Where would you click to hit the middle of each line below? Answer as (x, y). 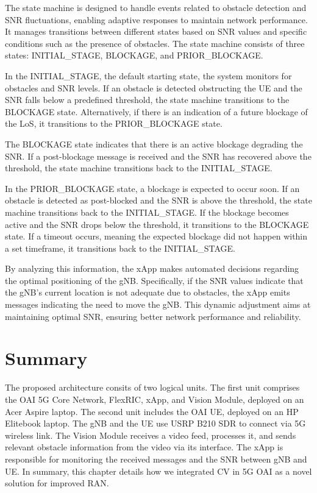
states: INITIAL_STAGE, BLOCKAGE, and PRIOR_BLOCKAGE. (134, 55)
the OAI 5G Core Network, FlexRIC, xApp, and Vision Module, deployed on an (155, 399)
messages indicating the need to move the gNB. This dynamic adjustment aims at (158, 304)
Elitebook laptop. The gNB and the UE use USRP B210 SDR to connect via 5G (155, 423)
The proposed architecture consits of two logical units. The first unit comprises (152, 387)
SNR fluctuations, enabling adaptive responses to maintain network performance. (156, 19)
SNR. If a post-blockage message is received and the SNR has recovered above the (158, 156)
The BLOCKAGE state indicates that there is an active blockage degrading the (154, 144)
